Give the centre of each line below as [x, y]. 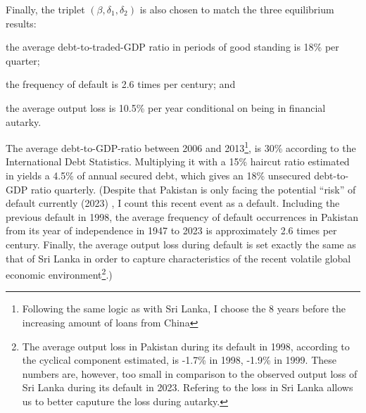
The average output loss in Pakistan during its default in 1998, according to [186, 346]
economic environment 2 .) [59, 273]
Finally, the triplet [45, 9]
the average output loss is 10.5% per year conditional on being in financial [166, 107]
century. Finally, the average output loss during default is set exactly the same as [181, 244]
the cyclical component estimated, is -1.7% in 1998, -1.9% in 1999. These [179, 360]
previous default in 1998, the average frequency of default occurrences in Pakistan [182, 216]
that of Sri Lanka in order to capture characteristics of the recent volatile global [178, 258]
